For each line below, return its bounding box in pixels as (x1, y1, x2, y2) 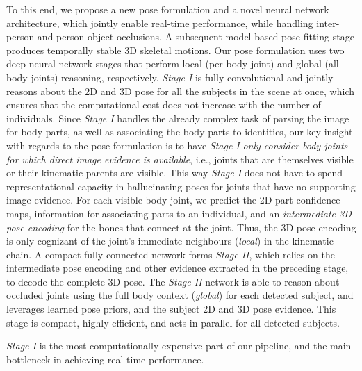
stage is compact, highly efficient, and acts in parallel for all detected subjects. (6, 315, 340, 329)
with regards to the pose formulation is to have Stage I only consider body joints (6, 138, 348, 152)
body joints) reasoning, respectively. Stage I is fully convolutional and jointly (6, 69, 334, 84)
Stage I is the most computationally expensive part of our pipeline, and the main (6, 338, 352, 353)
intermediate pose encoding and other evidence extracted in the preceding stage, (6, 261, 349, 275)
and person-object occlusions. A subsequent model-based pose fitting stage (37, 29, 354, 44)
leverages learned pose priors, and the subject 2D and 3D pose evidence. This (6, 302, 336, 316)
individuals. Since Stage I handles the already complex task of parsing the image (6, 110, 349, 125)
